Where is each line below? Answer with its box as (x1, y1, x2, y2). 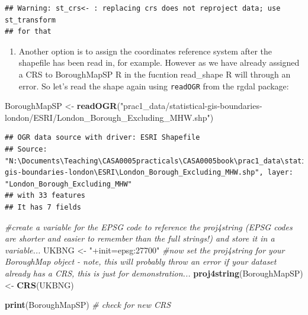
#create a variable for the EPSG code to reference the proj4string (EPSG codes (5, 220, 293, 233)
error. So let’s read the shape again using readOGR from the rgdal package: (18, 79, 289, 92)
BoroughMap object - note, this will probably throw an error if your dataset (5, 255, 277, 268)
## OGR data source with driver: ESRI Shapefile (5, 133, 200, 142)
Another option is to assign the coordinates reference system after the (18, 44, 272, 57)
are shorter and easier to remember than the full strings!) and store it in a (5, 232, 275, 245)
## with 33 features (5, 191, 86, 200)
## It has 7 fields (5, 202, 81, 211)
